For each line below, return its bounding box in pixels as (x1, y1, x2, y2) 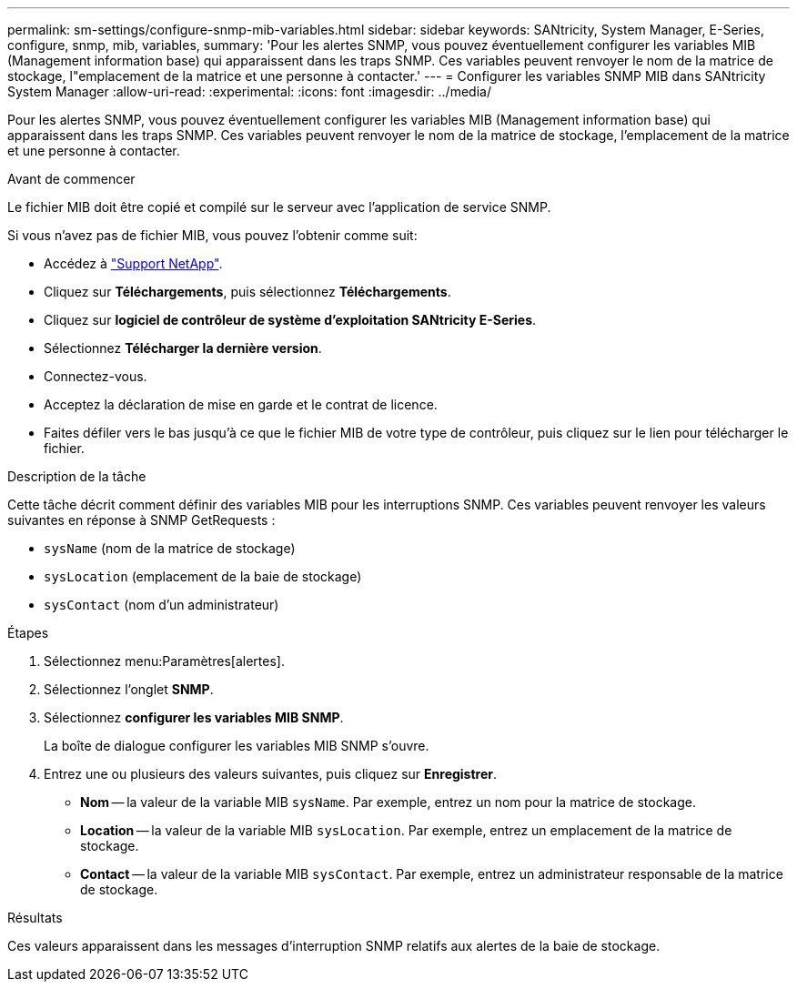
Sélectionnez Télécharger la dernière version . (44, 340, 322, 356)
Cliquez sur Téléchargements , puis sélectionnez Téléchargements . (44, 284, 451, 299)
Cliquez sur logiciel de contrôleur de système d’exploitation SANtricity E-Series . (44, 312, 537, 328)
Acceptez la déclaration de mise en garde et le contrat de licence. (44, 397, 438, 412)
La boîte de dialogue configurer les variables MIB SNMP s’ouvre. (44, 738, 429, 753)
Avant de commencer (7, 171, 136, 187)
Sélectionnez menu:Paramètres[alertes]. (44, 653, 285, 669)
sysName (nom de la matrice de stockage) (44, 540, 296, 556)
